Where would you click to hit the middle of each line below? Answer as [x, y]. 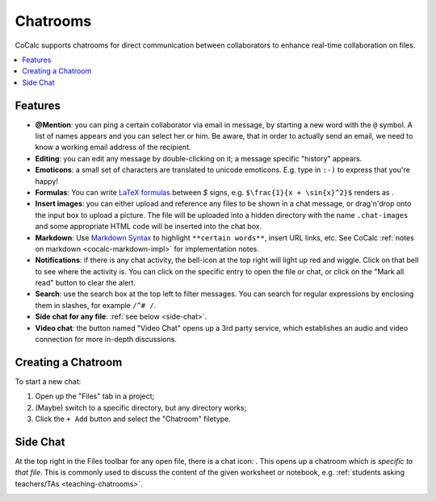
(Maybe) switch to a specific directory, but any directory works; [141, 407]
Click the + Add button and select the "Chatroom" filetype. [133, 419]
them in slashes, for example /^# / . [96, 305]
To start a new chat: [48, 381]
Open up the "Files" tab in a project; [95, 396]
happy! [46, 181]
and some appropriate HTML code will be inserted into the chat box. [149, 227]
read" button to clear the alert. [86, 283]
